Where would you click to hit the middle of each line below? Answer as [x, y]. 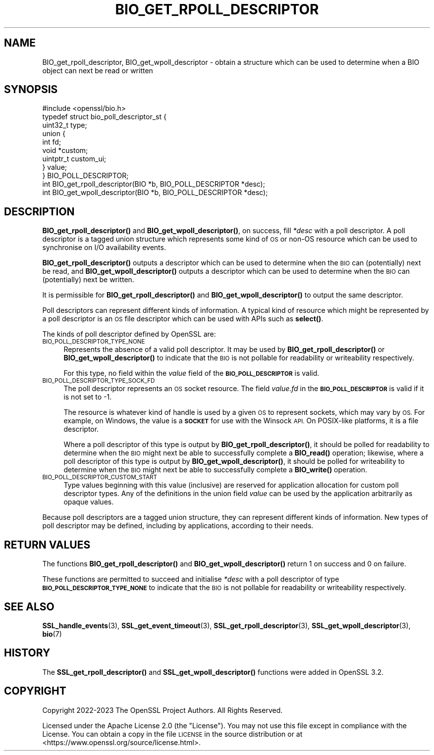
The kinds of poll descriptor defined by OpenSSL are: [129, 334]
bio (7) [52, 634]
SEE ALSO [29, 606]
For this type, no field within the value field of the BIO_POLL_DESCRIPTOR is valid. [191, 373]
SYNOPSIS [31, 90]
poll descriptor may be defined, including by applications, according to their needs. [178, 526]
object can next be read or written [98, 70]
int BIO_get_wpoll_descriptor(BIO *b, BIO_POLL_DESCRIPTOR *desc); [155, 193]
